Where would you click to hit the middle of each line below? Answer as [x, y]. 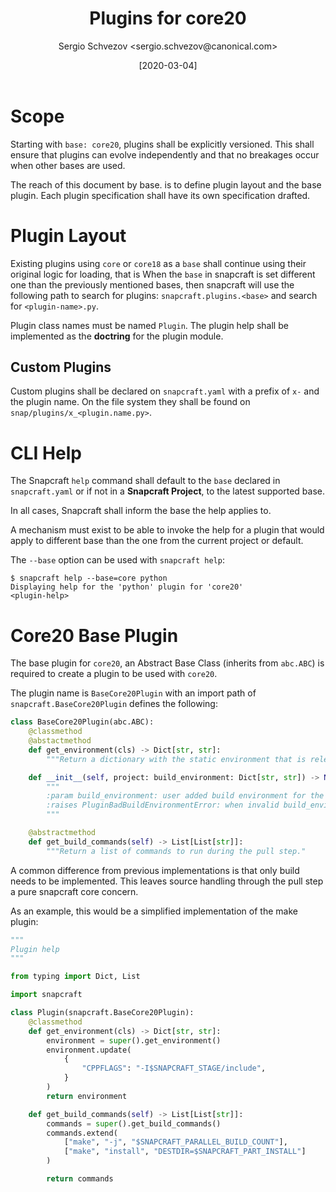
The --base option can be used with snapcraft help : [117, 560]
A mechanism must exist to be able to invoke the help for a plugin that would [167, 530]
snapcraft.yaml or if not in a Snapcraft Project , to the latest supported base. [167, 491]
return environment [87, 1096]
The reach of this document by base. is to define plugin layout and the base [166, 184]
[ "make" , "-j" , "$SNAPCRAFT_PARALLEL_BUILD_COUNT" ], [175, 1142]
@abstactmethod [60, 741]
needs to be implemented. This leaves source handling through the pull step [167, 881]
